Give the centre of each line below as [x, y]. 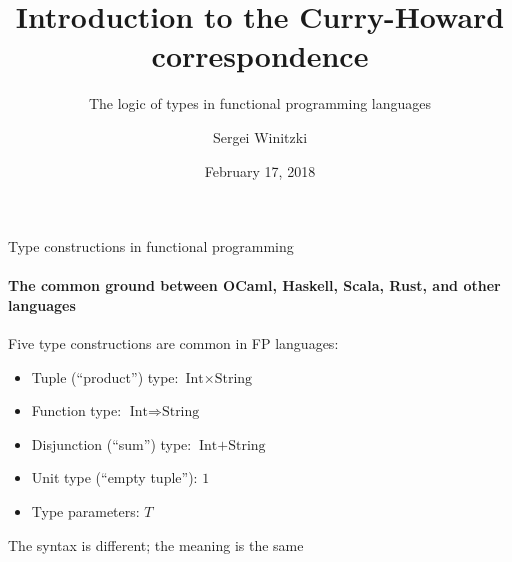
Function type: [76, 410]
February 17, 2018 [260, 170]
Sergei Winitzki [260, 136]
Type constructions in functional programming [151, 246]
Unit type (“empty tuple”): [114, 477]
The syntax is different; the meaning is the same [156, 544]
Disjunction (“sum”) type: [111, 443]
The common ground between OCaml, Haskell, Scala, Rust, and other [254, 285]
